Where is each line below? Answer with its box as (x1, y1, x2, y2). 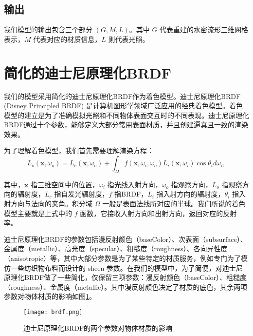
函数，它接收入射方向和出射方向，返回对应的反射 (80, 208, 237, 218)
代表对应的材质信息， (33, 34, 102, 44)
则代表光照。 (108, 34, 149, 44)
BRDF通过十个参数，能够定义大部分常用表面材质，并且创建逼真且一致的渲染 (4, 119, 249, 130)
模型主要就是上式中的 (4, 208, 72, 218)
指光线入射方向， (107, 179, 162, 189)
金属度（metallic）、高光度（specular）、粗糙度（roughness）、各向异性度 (4, 243, 228, 254)
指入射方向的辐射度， (156, 189, 225, 199)
